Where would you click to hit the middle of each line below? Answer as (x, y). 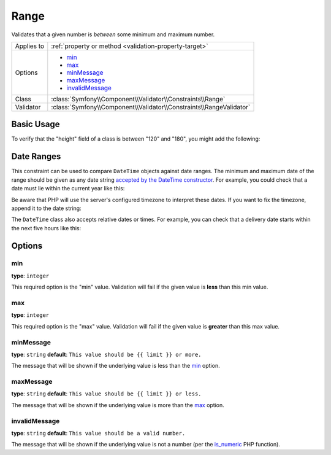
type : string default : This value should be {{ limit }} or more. (106, 354)
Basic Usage (36, 124)
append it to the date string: (47, 208)
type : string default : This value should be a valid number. (98, 433)
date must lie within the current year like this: (68, 189)
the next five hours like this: (46, 228)
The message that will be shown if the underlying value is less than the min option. (116, 366)
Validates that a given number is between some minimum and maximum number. (113, 34)
